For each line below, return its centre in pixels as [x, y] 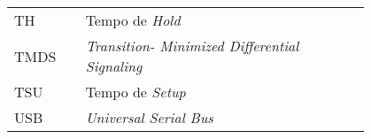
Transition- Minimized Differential [192, 46]
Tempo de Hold [133, 20]
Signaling [114, 66]
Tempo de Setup [135, 92]
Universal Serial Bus [149, 117]
